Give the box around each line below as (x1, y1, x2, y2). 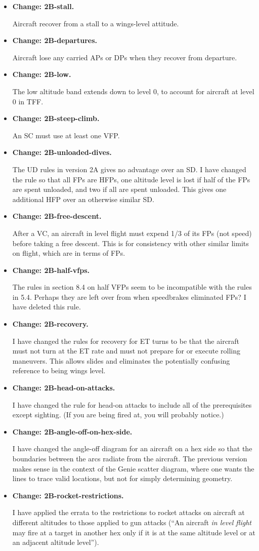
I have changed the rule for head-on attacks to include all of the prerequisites (12, 399, 252, 410)
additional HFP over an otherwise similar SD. (12, 193, 154, 204)
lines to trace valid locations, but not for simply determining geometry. (12, 473, 233, 484)
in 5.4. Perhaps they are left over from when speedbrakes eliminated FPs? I (12, 291, 246, 302)
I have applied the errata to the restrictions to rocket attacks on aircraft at (12, 507, 245, 518)
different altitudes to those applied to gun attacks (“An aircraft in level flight (12, 517, 251, 527)
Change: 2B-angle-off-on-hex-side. (12, 426, 133, 437)
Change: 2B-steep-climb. (12, 113, 100, 124)
